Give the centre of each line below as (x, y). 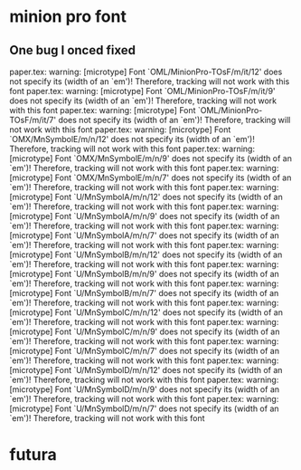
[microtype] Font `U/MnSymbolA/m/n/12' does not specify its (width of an (146, 197)
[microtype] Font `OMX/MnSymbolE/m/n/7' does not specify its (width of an (150, 177)
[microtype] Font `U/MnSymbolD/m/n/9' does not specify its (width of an (145, 389)
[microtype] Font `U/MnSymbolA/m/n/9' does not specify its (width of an (145, 216)
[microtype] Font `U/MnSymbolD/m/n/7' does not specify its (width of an (144, 408)
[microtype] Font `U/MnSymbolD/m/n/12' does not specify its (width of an (146, 370)
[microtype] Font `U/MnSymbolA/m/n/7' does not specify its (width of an (145, 235)
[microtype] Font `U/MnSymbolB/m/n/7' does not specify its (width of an (144, 293)
